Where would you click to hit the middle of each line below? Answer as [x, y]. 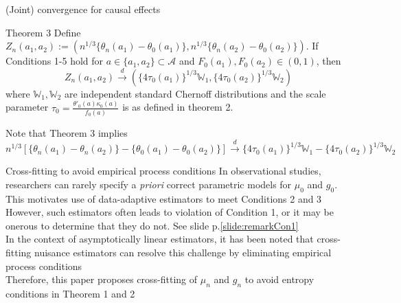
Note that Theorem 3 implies [67, 132]
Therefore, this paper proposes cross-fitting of [102, 279]
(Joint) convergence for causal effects [83, 9]
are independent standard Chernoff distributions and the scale [195, 93]
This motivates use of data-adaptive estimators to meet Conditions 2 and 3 [164, 198]
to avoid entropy [279, 279]
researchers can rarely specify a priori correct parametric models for [149, 184]
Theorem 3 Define [43, 32]
